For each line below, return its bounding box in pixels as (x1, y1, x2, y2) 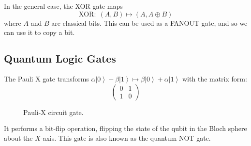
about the (4, 132, 33, 143)
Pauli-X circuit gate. (23, 107, 84, 117)
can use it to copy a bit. (4, 27, 75, 37)
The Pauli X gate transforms (4, 73, 89, 83)
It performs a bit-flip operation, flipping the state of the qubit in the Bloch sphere (4, 123, 247, 133)
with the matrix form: (182, 73, 247, 83)
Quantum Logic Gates (4, 51, 116, 66)
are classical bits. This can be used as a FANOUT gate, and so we (51, 17, 248, 28)
